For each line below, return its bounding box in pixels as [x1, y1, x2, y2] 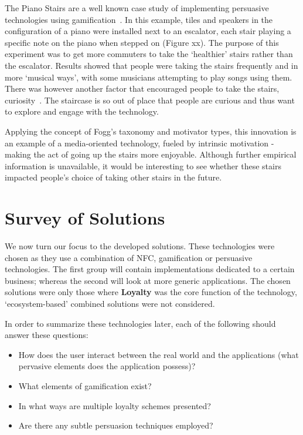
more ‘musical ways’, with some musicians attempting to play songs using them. [5, 71, 292, 83]
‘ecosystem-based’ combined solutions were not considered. [5, 297, 215, 309]
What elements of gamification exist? [18, 379, 152, 391]
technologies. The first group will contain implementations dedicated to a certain [5, 263, 295, 275]
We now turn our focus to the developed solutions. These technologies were [5, 240, 275, 252]
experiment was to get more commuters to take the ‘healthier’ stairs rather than [5, 48, 293, 60]
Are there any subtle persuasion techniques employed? [18, 419, 213, 431]
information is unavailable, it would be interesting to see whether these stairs [5, 159, 281, 172]
